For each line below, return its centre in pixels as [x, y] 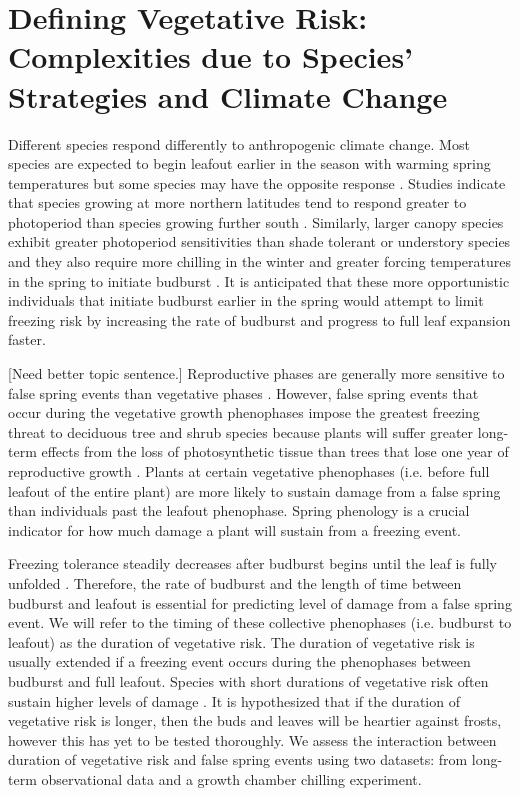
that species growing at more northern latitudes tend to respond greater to [237, 202]
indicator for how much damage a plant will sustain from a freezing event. [234, 529]
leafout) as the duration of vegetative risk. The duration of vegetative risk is [241, 641]
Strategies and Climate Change [228, 95]
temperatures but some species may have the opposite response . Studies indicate [257, 182]
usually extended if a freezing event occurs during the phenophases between [239, 661]
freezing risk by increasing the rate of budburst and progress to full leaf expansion [259, 319]
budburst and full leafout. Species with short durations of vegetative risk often [248, 680]
